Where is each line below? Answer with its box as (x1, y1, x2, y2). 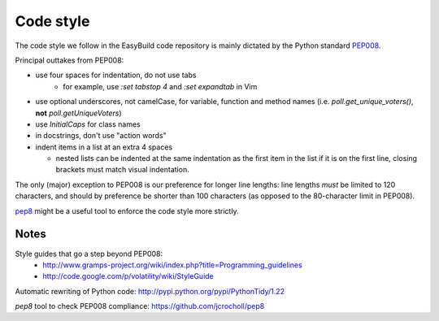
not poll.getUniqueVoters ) (35, 108, 122, 118)
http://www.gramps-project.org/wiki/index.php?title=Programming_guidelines (42, 260, 302, 270)
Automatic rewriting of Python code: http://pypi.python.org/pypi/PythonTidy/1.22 (15, 286, 285, 296)
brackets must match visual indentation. (55, 165, 190, 175)
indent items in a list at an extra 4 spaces (35, 142, 173, 152)
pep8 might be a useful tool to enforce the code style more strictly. (15, 206, 239, 215)
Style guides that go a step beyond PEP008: (15, 249, 163, 258)
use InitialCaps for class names (35, 119, 141, 129)
